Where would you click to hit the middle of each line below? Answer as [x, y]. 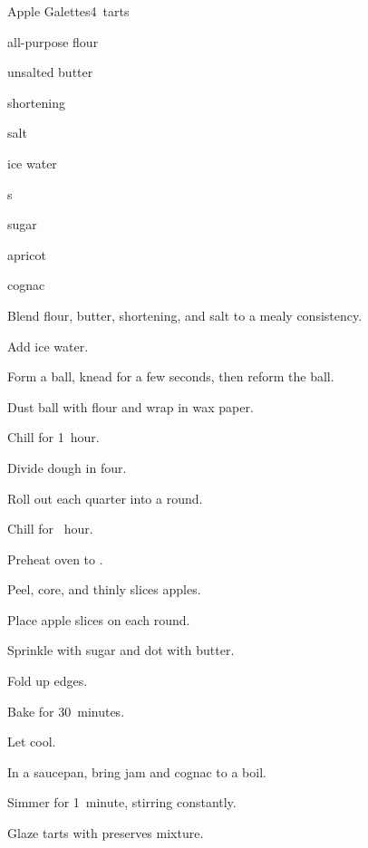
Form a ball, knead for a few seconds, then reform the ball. [171, 376]
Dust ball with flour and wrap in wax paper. [131, 406]
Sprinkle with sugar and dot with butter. [121, 650]
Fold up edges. [48, 681]
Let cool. [32, 742]
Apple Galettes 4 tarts [68, 11]
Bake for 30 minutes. [66, 711]
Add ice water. [48, 346]
